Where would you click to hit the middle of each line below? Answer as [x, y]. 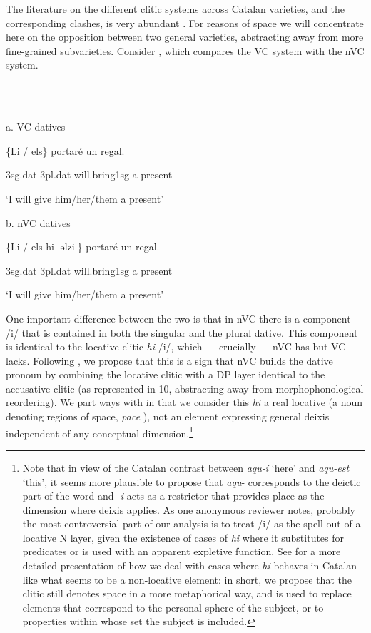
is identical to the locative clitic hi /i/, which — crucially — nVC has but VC [176, 346]
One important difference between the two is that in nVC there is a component [178, 318]
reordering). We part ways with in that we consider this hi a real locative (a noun [184, 402]
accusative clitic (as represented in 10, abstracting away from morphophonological [185, 388]
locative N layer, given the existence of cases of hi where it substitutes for [183, 537]
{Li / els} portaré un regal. [65, 150]
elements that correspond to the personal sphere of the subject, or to [173, 607]
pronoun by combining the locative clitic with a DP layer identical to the [166, 374]
